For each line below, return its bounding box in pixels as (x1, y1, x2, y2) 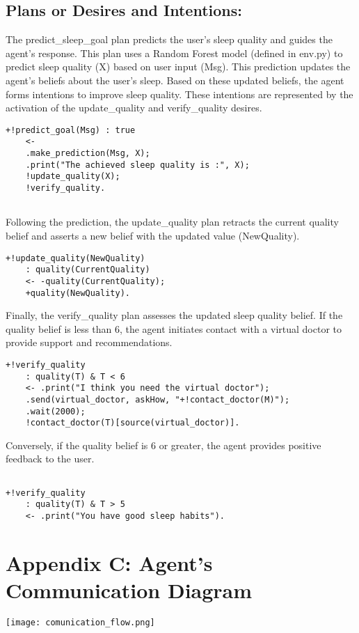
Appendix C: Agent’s (6, 548, 213, 577)
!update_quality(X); (25, 171, 120, 182)
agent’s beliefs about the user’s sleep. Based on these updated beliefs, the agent (6, 72, 344, 87)
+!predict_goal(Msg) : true (6, 125, 136, 135)
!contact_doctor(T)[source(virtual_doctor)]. (25, 418, 240, 428)
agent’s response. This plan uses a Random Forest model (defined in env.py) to (6, 45, 343, 60)
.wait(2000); (25, 406, 86, 416)
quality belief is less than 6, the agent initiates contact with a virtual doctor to (6, 321, 342, 336)
